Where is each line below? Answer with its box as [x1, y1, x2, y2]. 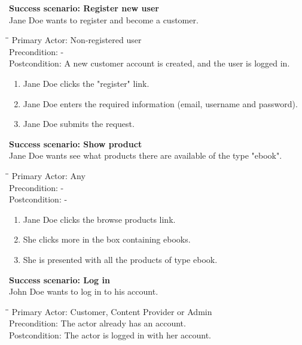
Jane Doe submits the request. [23, 117, 135, 130]
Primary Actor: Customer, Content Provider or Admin [11, 305, 212, 317]
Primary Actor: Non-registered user [11, 34, 142, 46]
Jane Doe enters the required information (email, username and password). [23, 97, 298, 110]
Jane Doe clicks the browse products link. [23, 213, 176, 225]
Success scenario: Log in [9, 273, 110, 286]
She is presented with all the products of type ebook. [23, 253, 218, 265]
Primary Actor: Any [11, 169, 86, 181]
